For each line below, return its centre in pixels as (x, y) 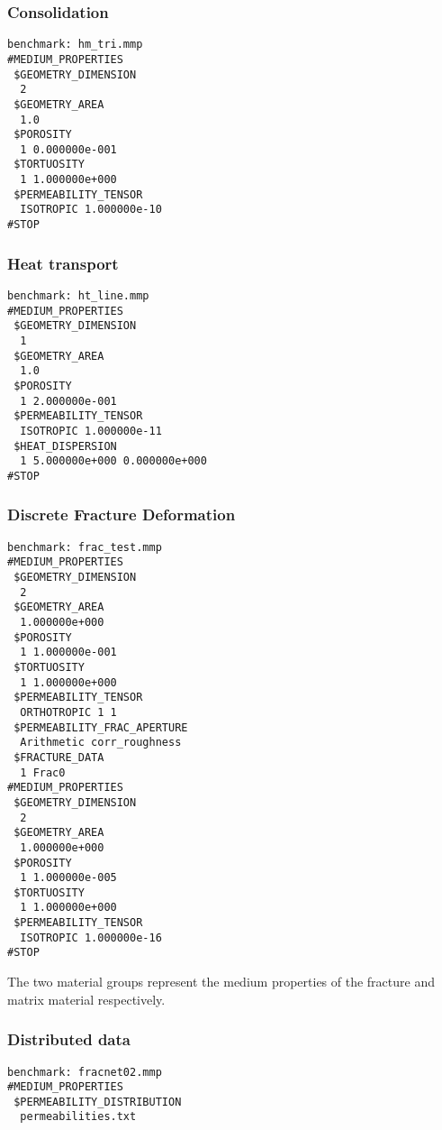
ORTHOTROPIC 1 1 (68, 712)
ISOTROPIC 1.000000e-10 (91, 210)
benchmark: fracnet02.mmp (85, 1072)
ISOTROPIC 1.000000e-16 (91, 937)
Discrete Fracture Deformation (122, 514)
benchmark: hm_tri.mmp (75, 45)
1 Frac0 (43, 772)
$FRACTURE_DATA (59, 757)
